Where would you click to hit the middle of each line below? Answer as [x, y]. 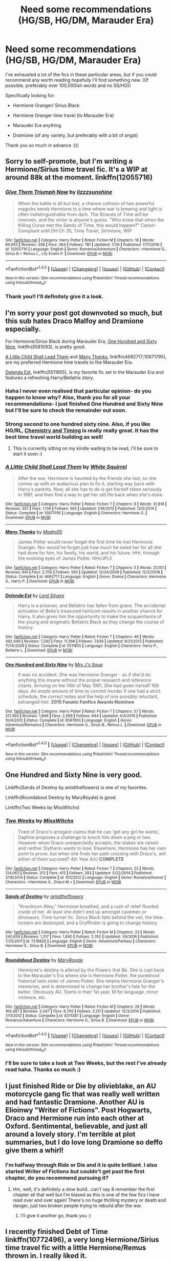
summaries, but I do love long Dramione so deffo [84, 1142]
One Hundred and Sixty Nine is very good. [74, 775]
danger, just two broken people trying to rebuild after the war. [77, 1205]
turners [26, 923]
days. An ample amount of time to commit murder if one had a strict [89, 691]
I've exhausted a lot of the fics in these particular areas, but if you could [81, 74]
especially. [23, 329]
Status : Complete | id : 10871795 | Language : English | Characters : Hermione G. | [76, 513]
